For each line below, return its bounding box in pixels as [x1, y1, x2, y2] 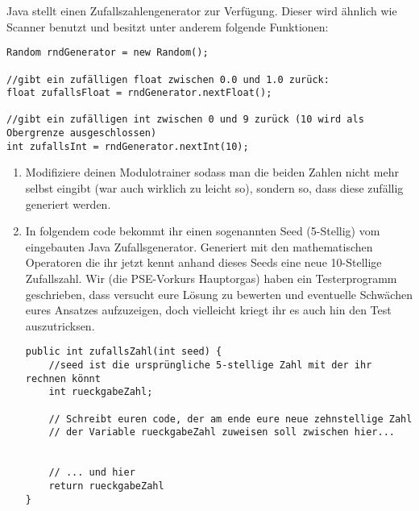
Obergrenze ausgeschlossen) [6, 127, 157, 139]
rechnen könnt [25, 372, 101, 384]
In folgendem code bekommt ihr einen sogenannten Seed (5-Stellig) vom [25, 222, 380, 239]
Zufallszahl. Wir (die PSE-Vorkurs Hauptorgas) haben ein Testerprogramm [25, 270, 397, 286]
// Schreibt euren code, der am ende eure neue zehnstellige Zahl [48, 413, 413, 425]
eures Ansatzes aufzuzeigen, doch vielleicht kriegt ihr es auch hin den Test [25, 301, 392, 318]
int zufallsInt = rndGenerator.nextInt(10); [6, 140, 249, 152]
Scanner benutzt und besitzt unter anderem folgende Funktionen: [6, 18, 329, 35]
